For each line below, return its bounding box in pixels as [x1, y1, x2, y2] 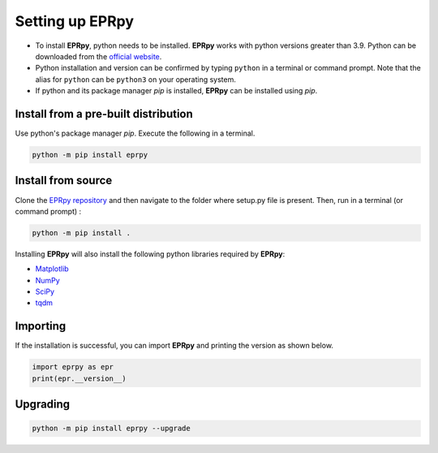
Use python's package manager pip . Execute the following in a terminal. [15, 128, 255, 138]
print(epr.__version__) [32, 373, 127, 383]
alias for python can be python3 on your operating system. [35, 74, 237, 84]
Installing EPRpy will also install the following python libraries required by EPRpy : [15, 248, 286, 259]
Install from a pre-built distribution [15, 106, 194, 121]
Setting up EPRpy [15, 12, 134, 30]
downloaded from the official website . [35, 51, 162, 61]
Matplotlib [35, 264, 69, 274]
